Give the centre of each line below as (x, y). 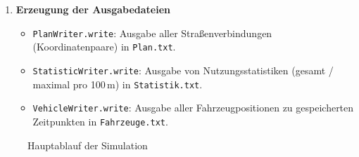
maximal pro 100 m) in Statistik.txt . (118, 84)
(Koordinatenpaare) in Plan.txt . (104, 47)
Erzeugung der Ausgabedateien (93, 9)
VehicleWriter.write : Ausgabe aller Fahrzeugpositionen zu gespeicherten (193, 108)
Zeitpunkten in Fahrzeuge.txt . (100, 121)
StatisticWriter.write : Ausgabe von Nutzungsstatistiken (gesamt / (183, 70)
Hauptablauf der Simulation (88, 145)
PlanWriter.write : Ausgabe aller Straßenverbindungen (152, 33)
